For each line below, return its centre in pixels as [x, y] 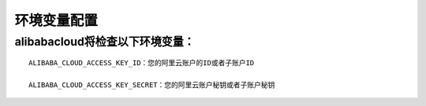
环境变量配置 [56, 20]
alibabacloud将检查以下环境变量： [105, 42]
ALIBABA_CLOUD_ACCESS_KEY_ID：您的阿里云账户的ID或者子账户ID [142, 63]
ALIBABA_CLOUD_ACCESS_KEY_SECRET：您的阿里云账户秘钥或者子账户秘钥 [152, 85]
